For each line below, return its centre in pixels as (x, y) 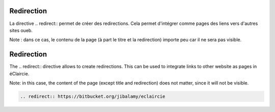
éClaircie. (19, 73)
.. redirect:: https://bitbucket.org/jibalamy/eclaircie (93, 96)
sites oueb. (21, 30)
